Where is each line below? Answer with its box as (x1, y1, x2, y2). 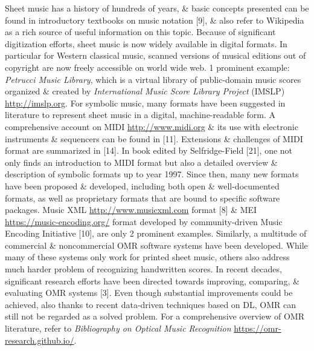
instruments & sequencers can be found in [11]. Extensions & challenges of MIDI (5, 132, 303, 145)
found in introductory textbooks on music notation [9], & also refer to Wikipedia (5, 13, 304, 26)
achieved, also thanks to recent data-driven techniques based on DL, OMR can (5, 298, 296, 310)
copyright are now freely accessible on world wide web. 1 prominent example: (5, 61, 290, 73)
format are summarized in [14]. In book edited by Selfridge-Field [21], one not (5, 144, 293, 157)
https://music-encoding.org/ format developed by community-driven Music (5, 215, 283, 228)
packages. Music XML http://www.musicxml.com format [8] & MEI (5, 203, 257, 216)
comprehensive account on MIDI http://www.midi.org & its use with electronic (5, 120, 298, 133)
